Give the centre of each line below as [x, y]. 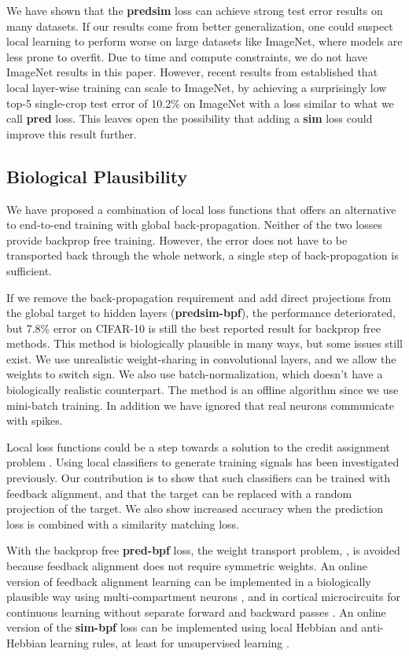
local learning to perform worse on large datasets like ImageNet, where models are [204, 41]
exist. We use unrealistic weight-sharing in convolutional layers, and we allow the [201, 358]
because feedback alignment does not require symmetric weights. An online [187, 566]
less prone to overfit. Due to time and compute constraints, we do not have [187, 56]
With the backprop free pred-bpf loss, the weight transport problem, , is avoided [203, 550]
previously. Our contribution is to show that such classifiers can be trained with [199, 478]
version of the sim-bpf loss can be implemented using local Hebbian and [182, 627]
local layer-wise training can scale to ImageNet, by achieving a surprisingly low [197, 87]
